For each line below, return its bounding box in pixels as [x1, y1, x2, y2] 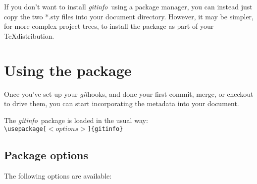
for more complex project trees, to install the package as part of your [4, 21, 214, 31]
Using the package [4, 60, 132, 80]
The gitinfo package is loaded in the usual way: [4, 115, 148, 125]
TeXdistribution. [4, 30, 54, 41]
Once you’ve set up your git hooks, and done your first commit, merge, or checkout [4, 88, 254, 99]
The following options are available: [4, 171, 112, 181]
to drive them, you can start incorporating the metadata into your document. [4, 98, 239, 109]
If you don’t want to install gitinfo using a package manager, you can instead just [4, 1, 253, 11]
